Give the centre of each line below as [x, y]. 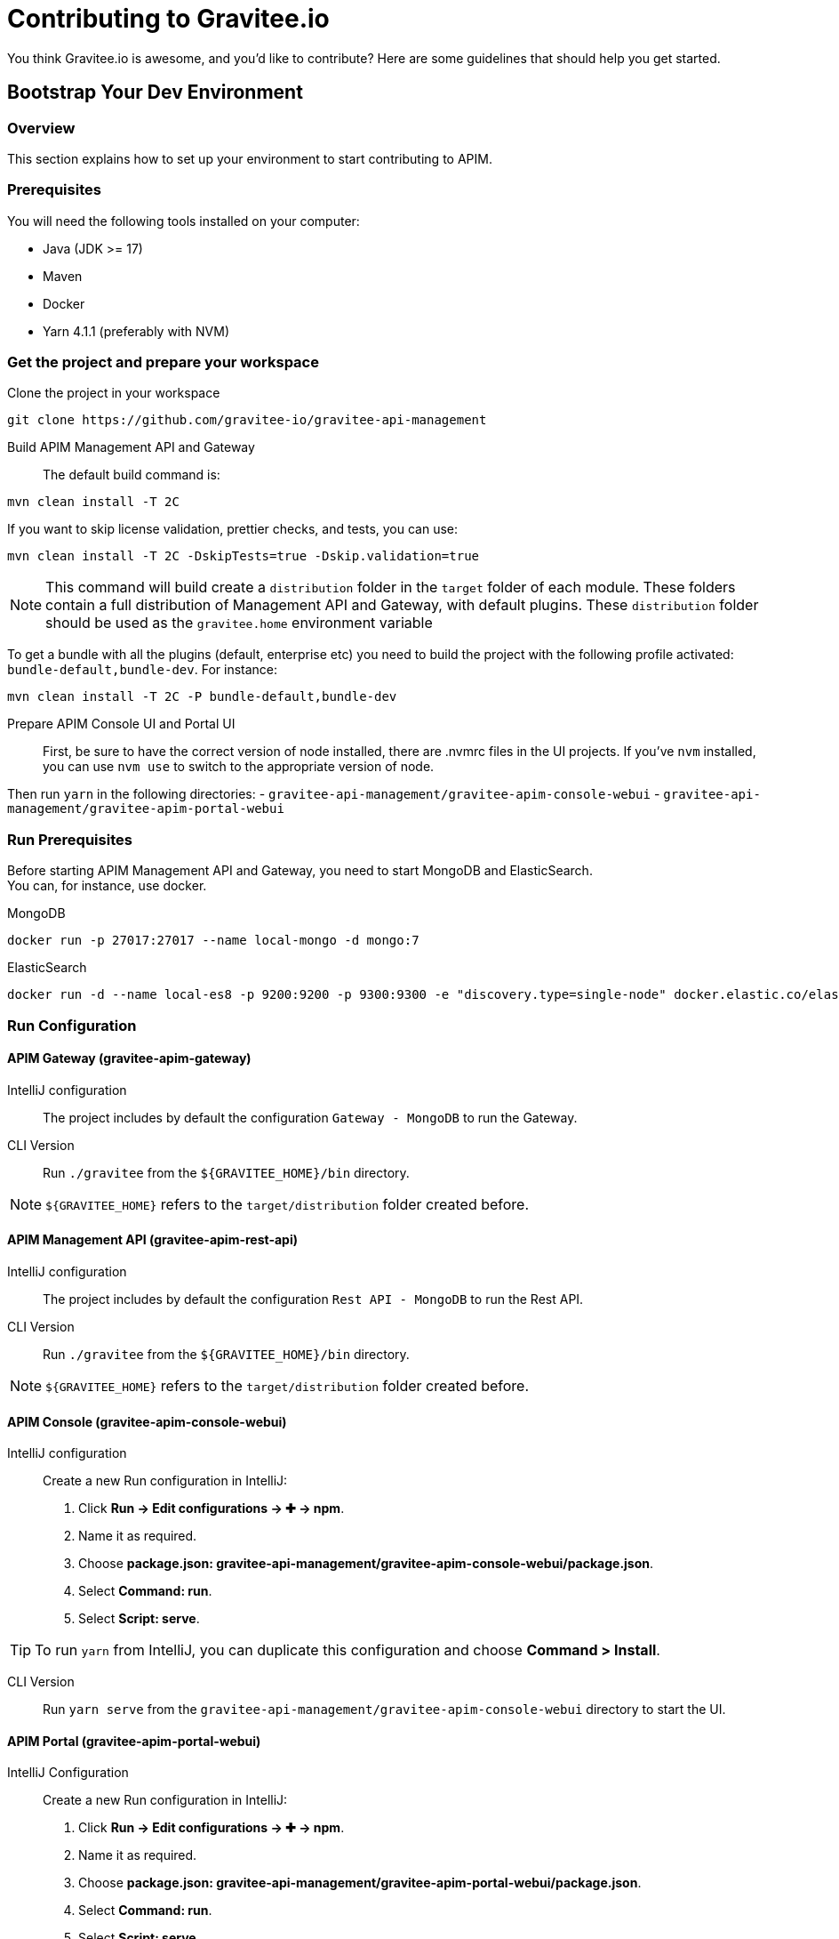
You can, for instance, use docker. [107, 886]
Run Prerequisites [70, 839]
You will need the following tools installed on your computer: [184, 221]
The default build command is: [132, 475]
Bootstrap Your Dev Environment [155, 93]
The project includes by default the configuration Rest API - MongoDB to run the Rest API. [313, 1299]
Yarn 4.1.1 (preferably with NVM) [136, 331]
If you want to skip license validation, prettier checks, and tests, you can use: [233, 529]
